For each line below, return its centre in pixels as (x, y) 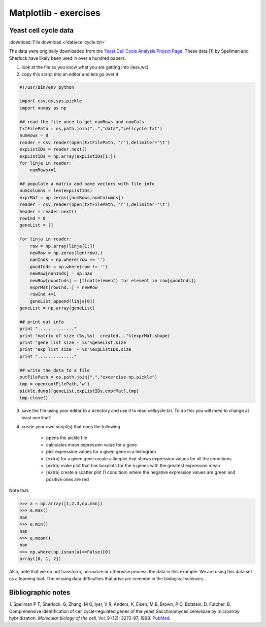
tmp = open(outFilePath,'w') (55, 384)
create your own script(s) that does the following (71, 426)
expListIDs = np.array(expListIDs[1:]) (67, 156)
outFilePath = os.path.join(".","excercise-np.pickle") (88, 377)
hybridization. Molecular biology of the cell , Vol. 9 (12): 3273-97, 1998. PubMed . (90, 618)
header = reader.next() (48, 211)
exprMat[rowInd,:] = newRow (64, 287)
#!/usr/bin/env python (47, 87)
